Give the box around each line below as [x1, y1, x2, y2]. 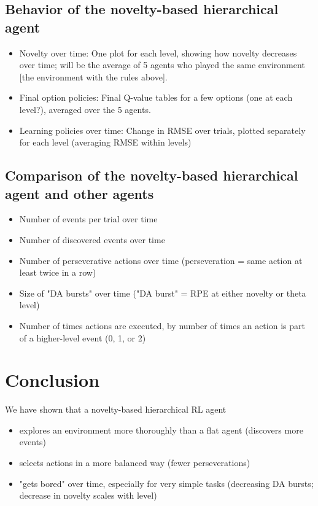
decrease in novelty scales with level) [19, 489, 157, 502]
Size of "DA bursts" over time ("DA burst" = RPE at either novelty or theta [19, 286, 306, 299]
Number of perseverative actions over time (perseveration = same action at [19, 254, 303, 267]
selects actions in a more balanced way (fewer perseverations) [19, 456, 250, 469]
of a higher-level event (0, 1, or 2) [19, 331, 146, 344]
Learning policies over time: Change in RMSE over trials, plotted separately [19, 123, 306, 136]
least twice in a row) [19, 266, 96, 279]
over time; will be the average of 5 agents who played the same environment [19, 58, 305, 71]
